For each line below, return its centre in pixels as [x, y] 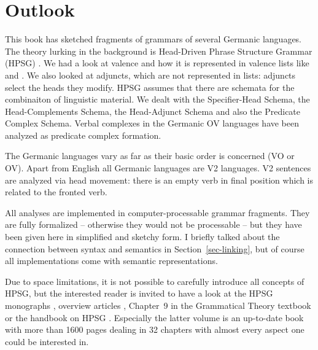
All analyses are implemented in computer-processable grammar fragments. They [157, 212]
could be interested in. [47, 341]
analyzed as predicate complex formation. [83, 135]
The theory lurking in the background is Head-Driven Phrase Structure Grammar [159, 51]
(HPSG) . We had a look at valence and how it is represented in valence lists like [157, 63]
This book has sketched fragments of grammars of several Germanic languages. [153, 39]
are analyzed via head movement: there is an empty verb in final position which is [159, 180]
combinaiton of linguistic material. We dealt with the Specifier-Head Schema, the [157, 99]
